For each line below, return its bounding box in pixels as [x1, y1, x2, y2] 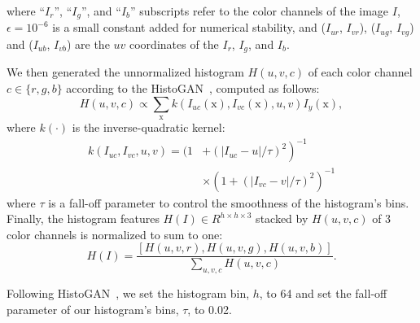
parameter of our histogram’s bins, [7, 300, 179, 317]
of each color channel [308, 63, 413, 81]
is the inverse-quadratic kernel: [72, 118, 225, 135]
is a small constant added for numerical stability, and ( [52, 19, 326, 36]
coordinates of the [129, 35, 219, 52]
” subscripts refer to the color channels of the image [130, 2, 389, 19]
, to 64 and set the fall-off [259, 285, 387, 302]
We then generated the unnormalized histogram [7, 63, 244, 81]
